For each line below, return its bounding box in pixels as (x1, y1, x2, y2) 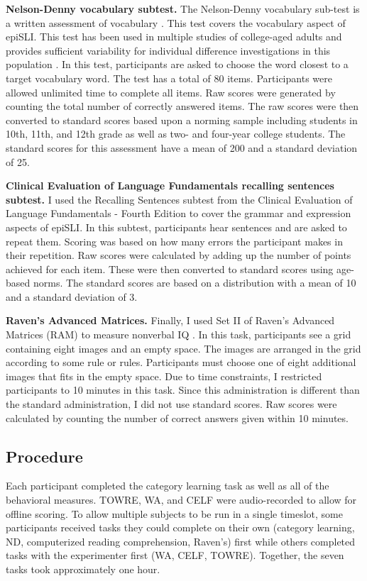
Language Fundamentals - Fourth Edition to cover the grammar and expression (6, 206, 351, 221)
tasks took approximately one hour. (6, 561, 160, 576)
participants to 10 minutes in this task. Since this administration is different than (6, 382, 360, 397)
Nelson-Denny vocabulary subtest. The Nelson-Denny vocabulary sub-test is (6, 1, 360, 16)
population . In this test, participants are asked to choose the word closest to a (6, 57, 349, 72)
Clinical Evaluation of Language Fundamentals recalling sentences (6, 178, 334, 193)
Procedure (6, 445, 83, 467)
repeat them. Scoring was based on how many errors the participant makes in (6, 233, 343, 248)
